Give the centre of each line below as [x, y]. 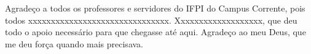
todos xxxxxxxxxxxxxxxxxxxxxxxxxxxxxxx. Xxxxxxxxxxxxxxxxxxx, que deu [151, 20]
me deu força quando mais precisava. [74, 43]
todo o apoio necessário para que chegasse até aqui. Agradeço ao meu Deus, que [155, 32]
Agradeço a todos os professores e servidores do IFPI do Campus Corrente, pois [155, 8]
